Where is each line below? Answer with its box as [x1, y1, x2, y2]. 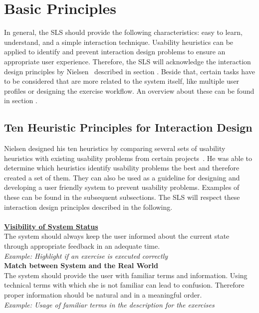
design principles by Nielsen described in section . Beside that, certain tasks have [4, 66, 255, 76]
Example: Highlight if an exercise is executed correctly [4, 250, 168, 261]
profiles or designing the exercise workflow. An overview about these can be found [4, 85, 255, 96]
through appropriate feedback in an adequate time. [4, 241, 160, 251]
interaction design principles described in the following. [4, 201, 173, 212]
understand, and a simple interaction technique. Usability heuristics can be [4, 36, 234, 47]
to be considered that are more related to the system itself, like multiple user [4, 76, 240, 86]
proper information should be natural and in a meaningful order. [4, 289, 202, 300]
